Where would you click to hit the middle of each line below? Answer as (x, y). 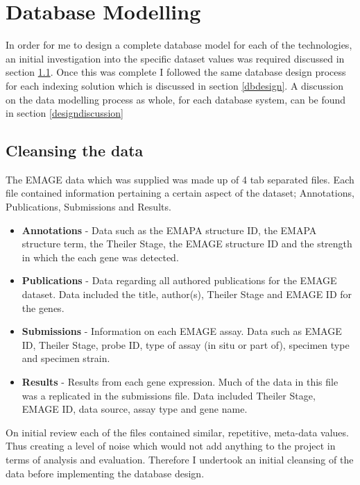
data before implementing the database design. (105, 473)
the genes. (43, 307)
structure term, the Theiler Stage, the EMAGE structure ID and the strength (187, 244)
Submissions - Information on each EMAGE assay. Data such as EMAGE (182, 331)
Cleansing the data (75, 150)
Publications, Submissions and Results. (88, 207)
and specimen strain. (66, 358)
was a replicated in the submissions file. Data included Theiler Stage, (169, 395)
